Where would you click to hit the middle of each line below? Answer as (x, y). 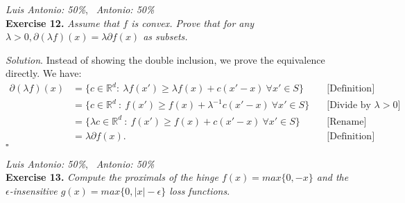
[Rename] (347, 122)
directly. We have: (44, 73)
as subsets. (165, 36)
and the (333, 177)
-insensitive (33, 190)
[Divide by (349, 106)
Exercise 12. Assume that (63, 23)
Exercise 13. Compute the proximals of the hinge (112, 177)
